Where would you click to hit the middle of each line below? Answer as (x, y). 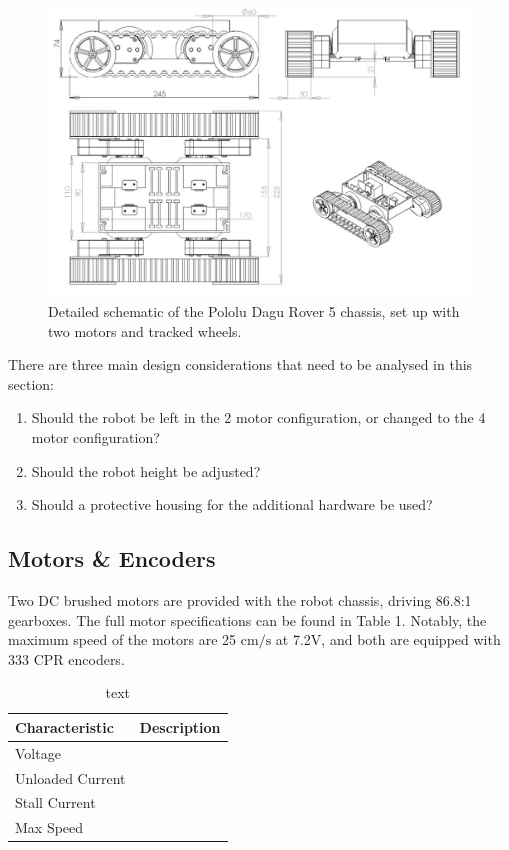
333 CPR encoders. (66, 658)
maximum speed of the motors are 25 (122, 639)
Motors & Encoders (112, 558)
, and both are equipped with (411, 639)
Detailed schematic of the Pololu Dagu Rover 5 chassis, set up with (254, 311)
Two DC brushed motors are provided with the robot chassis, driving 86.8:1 (240, 599)
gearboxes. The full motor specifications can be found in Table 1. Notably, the (247, 619)
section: (31, 383)
